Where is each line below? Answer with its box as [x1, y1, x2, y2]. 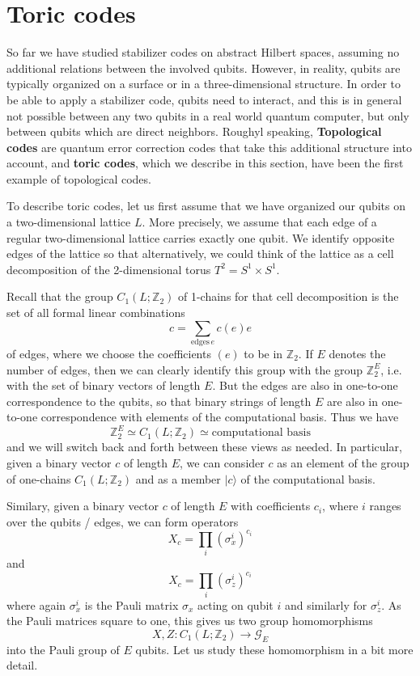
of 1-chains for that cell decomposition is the [178, 288, 399, 305]
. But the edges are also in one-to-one [212, 377, 398, 394]
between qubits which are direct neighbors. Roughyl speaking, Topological [6, 123, 382, 140]
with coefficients [231, 497, 311, 514]
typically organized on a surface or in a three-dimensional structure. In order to [6, 75, 401, 92]
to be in [244, 344, 283, 361]
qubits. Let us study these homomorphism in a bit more [135, 640, 414, 657]
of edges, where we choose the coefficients [6, 344, 211, 361]
